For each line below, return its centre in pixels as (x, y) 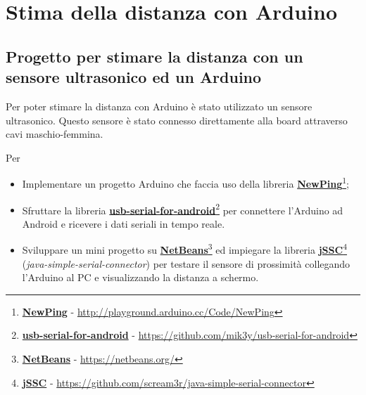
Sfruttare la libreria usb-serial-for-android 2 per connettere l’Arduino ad (183, 209)
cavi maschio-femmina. (55, 134)
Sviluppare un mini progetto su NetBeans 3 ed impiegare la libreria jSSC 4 (184, 249)
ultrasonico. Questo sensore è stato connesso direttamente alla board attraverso (177, 120)
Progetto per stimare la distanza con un (154, 56)
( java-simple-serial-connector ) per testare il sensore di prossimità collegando (186, 263)
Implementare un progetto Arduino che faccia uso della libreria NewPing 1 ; (185, 182)
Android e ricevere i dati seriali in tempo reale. (124, 223)
